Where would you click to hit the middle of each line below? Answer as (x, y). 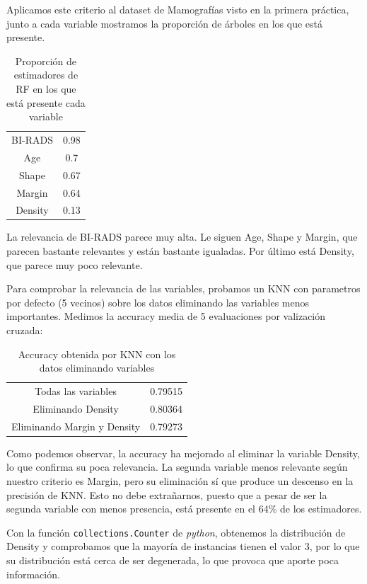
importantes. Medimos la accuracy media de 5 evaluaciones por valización (166, 316)
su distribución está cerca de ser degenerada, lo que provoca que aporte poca (173, 560)
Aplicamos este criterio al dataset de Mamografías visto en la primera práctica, (178, 9)
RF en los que (46, 88)
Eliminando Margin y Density (76, 426)
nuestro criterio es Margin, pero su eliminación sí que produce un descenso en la (180, 481)
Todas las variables (76, 391)
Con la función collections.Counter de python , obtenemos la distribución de (176, 532)
